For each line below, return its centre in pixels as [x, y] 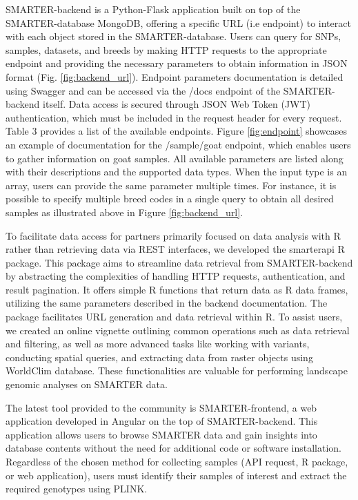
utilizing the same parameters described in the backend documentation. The [167, 303]
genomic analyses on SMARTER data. [87, 384]
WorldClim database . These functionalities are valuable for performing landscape [177, 371]
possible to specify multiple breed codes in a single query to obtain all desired [170, 199]
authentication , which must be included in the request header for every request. [174, 117]
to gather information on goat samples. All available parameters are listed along [175, 158]
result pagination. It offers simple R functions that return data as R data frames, [177, 289]
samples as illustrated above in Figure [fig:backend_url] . [125, 212]
